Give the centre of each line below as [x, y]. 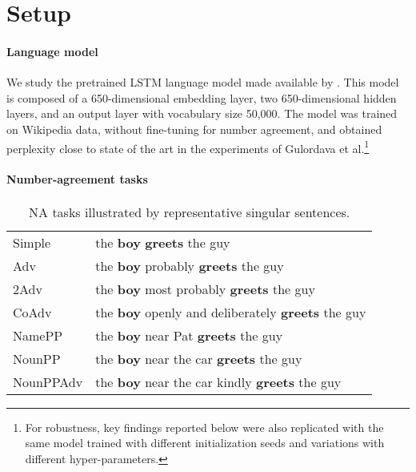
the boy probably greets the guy [190, 265]
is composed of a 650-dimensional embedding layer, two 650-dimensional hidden [202, 97]
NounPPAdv [48, 381]
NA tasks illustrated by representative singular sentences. [190, 212]
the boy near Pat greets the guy [189, 335]
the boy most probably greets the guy [205, 288]
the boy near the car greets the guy [199, 358]
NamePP [38, 335]
